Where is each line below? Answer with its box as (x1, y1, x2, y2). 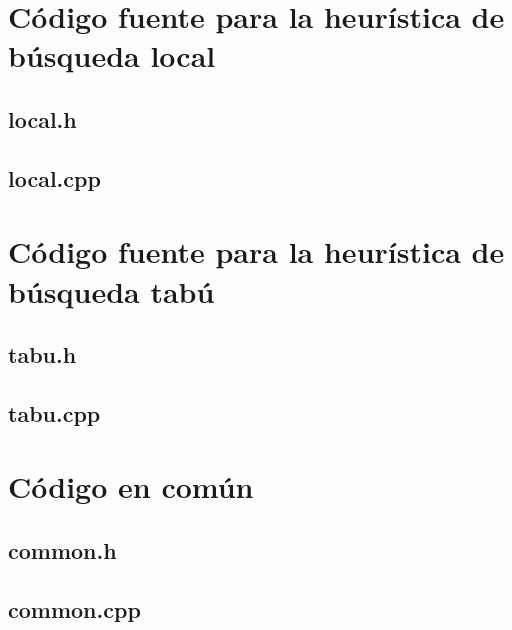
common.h (8, 535, 117, 566)
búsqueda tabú (8, 270, 215, 311)
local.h (8, 103, 77, 134)
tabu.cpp (8, 397, 101, 428)
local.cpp (8, 162, 101, 193)
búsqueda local (8, 35, 216, 76)
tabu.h (8, 339, 77, 370)
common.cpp (8, 593, 141, 624)
